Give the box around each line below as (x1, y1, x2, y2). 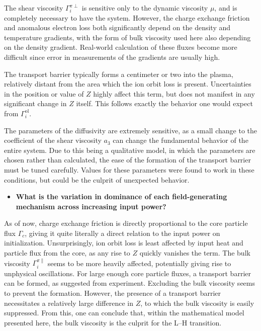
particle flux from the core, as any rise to (4, 247, 130, 258)
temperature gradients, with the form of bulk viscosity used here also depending (4, 32, 251, 42)
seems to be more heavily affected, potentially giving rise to (47, 258, 231, 268)
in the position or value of (4, 88, 84, 99)
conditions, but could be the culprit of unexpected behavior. (4, 174, 190, 185)
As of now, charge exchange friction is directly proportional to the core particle (4, 218, 248, 228)
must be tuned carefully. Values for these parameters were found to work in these (4, 164, 254, 175)
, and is (214, 3, 237, 13)
